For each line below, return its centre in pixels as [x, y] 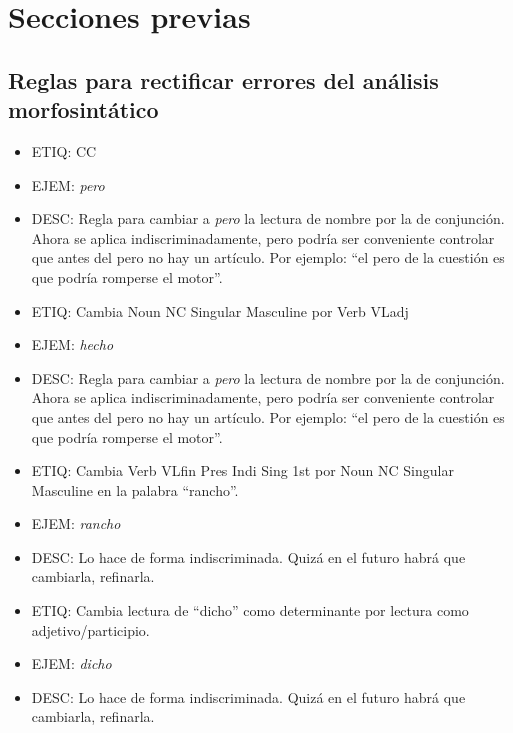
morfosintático [83, 109]
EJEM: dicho [71, 663]
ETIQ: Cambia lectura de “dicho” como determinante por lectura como [250, 610]
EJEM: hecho [72, 344]
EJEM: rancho [76, 523]
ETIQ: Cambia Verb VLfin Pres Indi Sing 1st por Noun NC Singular [242, 470]
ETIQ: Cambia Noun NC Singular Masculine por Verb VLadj [220, 310]
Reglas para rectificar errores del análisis [223, 79]
